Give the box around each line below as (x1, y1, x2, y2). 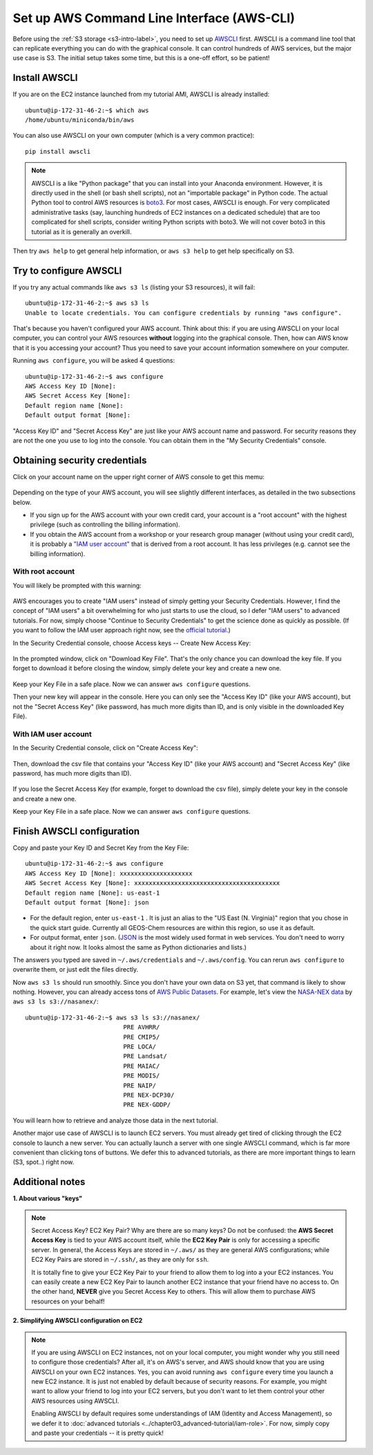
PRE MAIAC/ (123, 1062, 160, 1070)
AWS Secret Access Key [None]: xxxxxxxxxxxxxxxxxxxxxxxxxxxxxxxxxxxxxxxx (25, 880, 280, 887)
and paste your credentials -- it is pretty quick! (31, 1429, 164, 1437)
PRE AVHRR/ (123, 1024, 160, 1031)
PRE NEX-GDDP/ (123, 1101, 171, 1109)
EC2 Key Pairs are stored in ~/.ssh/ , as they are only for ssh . (31, 1256, 209, 1264)
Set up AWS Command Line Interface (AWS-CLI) (12, 10, 295, 26)
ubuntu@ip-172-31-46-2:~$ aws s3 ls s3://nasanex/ (25, 1013, 200, 1021)
